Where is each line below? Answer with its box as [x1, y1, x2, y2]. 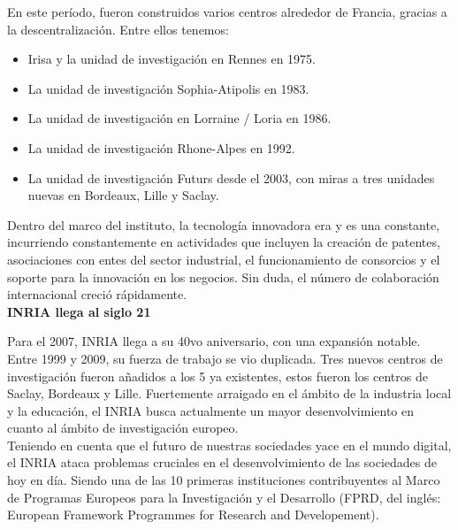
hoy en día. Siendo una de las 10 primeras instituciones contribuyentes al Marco [7, 471, 440, 489]
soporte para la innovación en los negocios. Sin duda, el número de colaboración [7, 267, 439, 286]
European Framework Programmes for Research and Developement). [7, 505, 379, 524]
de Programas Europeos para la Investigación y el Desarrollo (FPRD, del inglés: [7, 488, 441, 506]
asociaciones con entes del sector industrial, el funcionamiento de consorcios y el [7, 250, 440, 268]
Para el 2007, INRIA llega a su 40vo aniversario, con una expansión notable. [7, 332, 421, 350]
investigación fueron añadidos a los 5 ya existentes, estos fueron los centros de [7, 366, 428, 385]
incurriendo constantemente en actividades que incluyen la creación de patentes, [7, 233, 440, 251]
